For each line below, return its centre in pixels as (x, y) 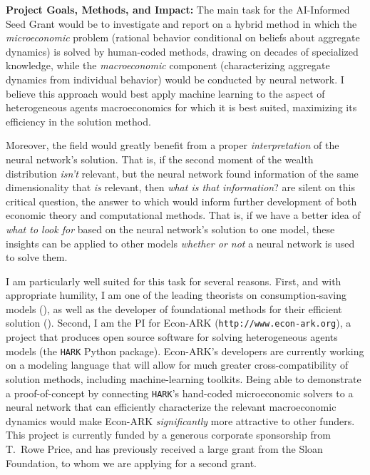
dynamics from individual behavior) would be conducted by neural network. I (175, 79)
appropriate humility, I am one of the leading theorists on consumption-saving (176, 295)
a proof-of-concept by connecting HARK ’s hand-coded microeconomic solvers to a (180, 393)
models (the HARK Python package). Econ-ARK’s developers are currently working (185, 351)
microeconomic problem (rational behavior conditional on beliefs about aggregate (183, 37)
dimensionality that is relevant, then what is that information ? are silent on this (180, 187)
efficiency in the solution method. (78, 121)
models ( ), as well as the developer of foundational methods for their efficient (174, 308)
